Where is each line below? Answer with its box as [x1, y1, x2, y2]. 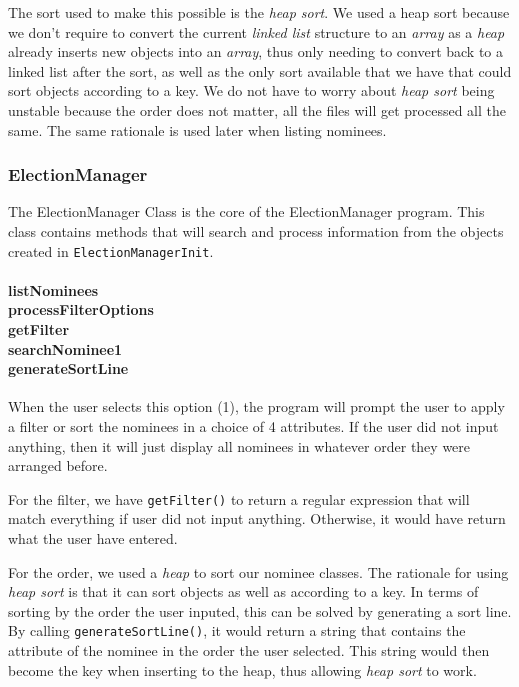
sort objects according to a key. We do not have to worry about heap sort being [8, 80, 495, 101]
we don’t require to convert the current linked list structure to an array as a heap [8, 21, 505, 42]
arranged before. [8, 455, 108, 476]
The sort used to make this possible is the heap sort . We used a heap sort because [8, 2, 510, 22]
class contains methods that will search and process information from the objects [8, 220, 504, 241]
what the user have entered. [8, 528, 178, 549]
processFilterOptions [8, 299, 154, 320]
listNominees [8, 279, 99, 300]
